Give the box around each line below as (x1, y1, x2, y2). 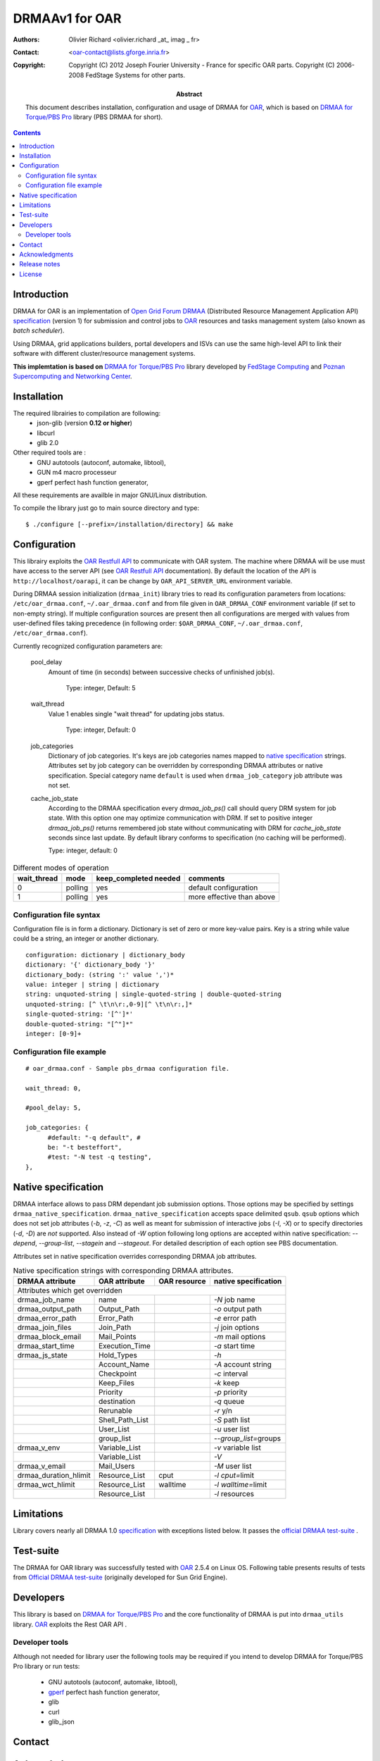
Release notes (19, 260, 61, 268)
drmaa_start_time (17, 1341, 75, 1351)
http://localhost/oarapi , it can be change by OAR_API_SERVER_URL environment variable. (13, 576, 293, 585)
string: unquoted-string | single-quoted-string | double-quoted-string (25, 990, 281, 998)
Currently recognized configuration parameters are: (13, 642, 163, 650)
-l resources (213, 1489, 255, 1499)
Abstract (176, 90, 203, 99)
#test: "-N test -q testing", (47, 1153, 152, 1162)
